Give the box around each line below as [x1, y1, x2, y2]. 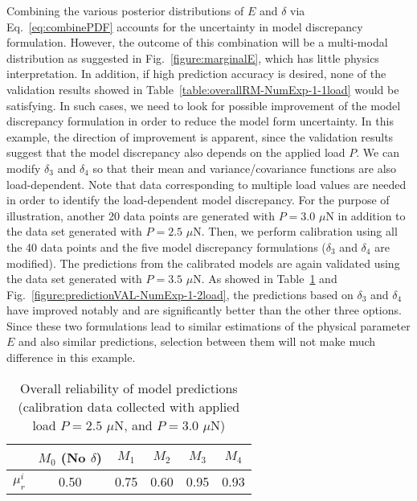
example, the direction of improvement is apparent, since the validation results [6, 128, 394, 145]
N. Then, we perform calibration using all [193, 223, 398, 240]
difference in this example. [6, 349, 136, 366]
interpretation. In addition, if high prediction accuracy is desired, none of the [6, 65, 386, 82]
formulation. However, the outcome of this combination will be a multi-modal [6, 34, 388, 51]
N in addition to [325, 207, 406, 224]
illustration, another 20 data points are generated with [6, 207, 276, 224]
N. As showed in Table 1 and [193, 270, 337, 287]
